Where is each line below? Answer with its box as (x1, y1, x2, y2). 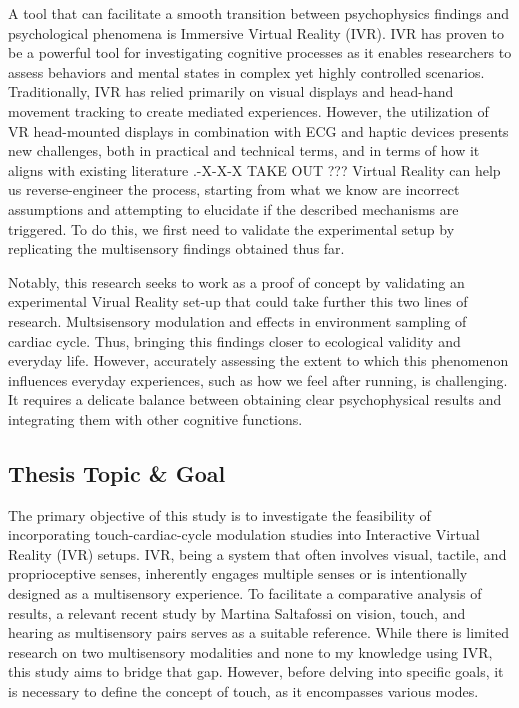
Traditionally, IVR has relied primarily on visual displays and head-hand (8, 81, 454, 102)
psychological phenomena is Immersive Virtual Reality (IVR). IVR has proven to (8, 22, 505, 43)
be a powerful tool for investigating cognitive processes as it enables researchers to (8, 42, 512, 63)
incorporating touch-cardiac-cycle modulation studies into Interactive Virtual (8, 524, 480, 545)
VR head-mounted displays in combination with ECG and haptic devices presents (8, 120, 509, 141)
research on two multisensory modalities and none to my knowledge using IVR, (8, 641, 493, 662)
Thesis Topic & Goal (8, 457, 226, 488)
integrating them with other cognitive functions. (8, 408, 303, 429)
